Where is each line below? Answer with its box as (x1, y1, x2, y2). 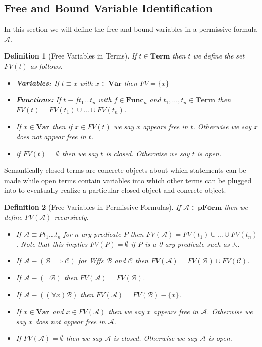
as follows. (30, 60, 63, 71)
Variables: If (16, 77, 59, 88)
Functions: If (16, 94, 61, 105)
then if (52, 121, 72, 132)
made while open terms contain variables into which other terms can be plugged (4, 175, 252, 185)
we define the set (193, 50, 245, 61)
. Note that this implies (16, 238, 88, 249)
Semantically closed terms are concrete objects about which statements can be (4, 165, 246, 176)
